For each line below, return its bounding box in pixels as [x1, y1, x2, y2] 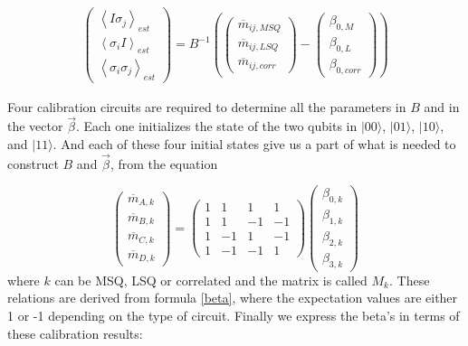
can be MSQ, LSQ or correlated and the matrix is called [54, 270, 368, 289]
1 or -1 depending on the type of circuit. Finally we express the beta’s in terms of [7, 305, 460, 324]
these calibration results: [7, 323, 143, 342]
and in [424, 97, 460, 116]
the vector [7, 117, 63, 136]
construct [7, 154, 59, 173]
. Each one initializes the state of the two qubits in [75, 117, 358, 136]
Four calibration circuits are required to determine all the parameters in [7, 97, 406, 116]
